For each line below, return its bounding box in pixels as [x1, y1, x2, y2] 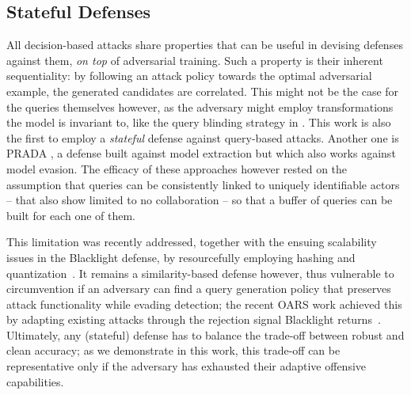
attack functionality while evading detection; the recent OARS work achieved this [6, 295, 402, 312]
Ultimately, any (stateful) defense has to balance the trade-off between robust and [6, 326, 405, 343]
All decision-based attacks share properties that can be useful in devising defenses [6, 36, 403, 53]
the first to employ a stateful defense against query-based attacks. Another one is [6, 129, 399, 146]
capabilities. [6, 373, 64, 389]
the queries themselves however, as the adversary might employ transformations [6, 98, 394, 115]
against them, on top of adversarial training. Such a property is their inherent [6, 51, 383, 68]
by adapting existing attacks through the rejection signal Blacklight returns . [6, 311, 381, 328]
